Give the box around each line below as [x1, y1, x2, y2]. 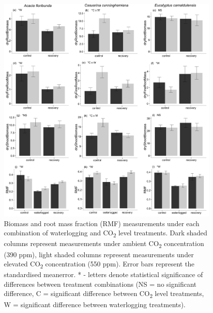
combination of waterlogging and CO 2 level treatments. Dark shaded [4, 228, 208, 239]
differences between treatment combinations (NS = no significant [4, 279, 197, 289]
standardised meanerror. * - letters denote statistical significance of [4, 269, 203, 280]
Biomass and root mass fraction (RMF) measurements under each [4, 218, 199, 228]
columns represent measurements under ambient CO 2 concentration [4, 238, 204, 250]
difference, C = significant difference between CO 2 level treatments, [4, 288, 204, 300]
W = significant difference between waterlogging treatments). [4, 299, 186, 309]
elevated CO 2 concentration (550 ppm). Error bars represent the [4, 259, 195, 270]
